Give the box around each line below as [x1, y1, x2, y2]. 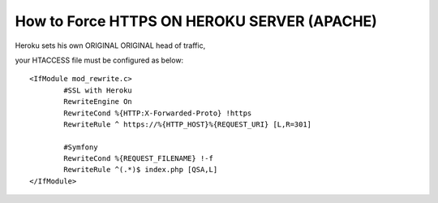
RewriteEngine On [63, 97, 133, 106]
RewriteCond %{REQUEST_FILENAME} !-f [63, 154, 214, 163]
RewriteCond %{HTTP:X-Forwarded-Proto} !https [63, 108, 252, 118]
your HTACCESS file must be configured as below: [15, 55, 184, 65]
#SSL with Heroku [63, 85, 133, 95]
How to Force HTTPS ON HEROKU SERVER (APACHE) [15, 12, 377, 30]
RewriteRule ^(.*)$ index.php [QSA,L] [63, 165, 218, 175]
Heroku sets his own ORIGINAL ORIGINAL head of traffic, [15, 41, 206, 50]
